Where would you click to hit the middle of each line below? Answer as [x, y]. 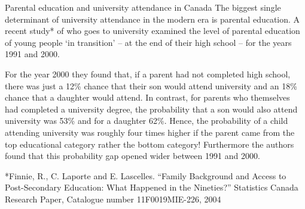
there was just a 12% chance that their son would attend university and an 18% [151, 85]
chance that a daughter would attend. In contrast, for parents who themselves [147, 97]
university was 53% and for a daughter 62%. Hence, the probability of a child [147, 121]
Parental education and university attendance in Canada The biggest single [143, 7]
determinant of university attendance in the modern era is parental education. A [152, 19]
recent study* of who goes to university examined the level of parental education [152, 31]
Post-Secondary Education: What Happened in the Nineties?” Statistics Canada [152, 187]
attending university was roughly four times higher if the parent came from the [150, 132]
